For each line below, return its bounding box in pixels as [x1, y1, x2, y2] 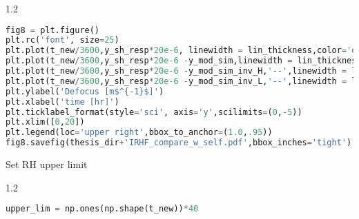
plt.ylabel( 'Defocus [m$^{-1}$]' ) [6, 86, 164, 96]
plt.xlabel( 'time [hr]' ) [6, 96, 119, 107]
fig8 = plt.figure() [6, 25, 100, 35]
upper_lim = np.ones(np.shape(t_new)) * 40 [6, 204, 199, 214]
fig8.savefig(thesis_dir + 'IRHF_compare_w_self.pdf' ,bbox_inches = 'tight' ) [6, 138, 352, 148]
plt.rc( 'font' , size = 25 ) [6, 35, 119, 45]
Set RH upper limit [6, 157, 88, 171]
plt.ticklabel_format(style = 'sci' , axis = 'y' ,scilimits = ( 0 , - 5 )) [6, 107, 302, 117]
